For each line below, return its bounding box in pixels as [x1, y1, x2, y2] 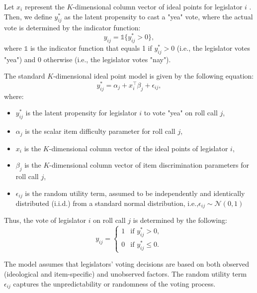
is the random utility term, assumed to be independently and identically [25, 188, 245, 198]
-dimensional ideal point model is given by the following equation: [53, 71, 254, 81]
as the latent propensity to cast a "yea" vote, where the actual [64, 11, 253, 21]
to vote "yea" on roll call [144, 107, 218, 118]
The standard [4, 71, 45, 81]
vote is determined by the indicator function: [4, 22, 141, 33]
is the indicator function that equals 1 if [30, 42, 152, 53]
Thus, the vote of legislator [4, 215, 86, 225]
